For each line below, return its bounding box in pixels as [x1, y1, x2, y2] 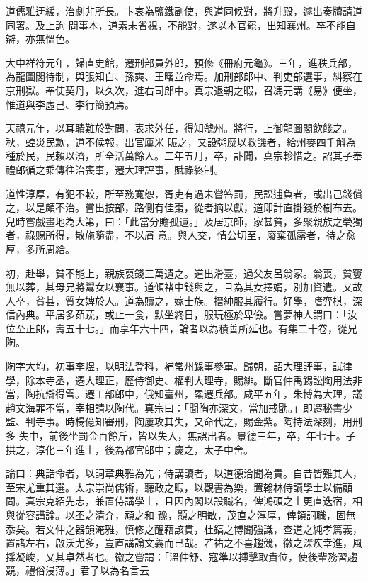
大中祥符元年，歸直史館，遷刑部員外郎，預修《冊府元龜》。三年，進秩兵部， [6, 55, 357, 69]
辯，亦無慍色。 [6, 31, 75, 46]
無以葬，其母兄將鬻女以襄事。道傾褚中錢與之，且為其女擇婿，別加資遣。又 [6, 279, 352, 294]
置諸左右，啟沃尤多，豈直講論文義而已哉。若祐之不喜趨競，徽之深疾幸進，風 [6, 535, 362, 550]
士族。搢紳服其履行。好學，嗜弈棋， [183, 293, 352, 308]
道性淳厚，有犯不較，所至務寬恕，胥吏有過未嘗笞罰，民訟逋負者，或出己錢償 [6, 186, 362, 201]
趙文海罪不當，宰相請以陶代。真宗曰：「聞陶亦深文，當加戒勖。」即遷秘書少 [6, 400, 352, 415]
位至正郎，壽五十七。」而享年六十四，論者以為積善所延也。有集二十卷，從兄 [6, 320, 357, 335]
